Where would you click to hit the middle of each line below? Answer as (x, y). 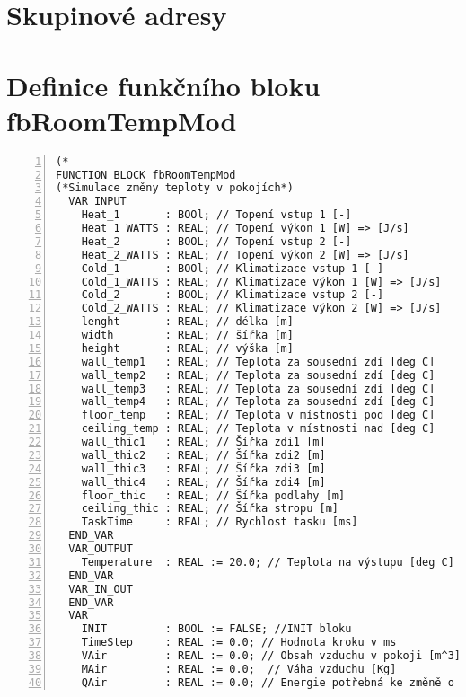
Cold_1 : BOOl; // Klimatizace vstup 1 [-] (233, 268)
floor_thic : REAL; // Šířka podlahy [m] (213, 495)
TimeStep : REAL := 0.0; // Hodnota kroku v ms (239, 643)
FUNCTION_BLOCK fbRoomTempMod (146, 175)
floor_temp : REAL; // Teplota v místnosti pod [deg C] (258, 415)
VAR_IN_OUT (101, 589)
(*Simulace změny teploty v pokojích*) (175, 188)
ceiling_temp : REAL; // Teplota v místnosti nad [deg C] (258, 429)
